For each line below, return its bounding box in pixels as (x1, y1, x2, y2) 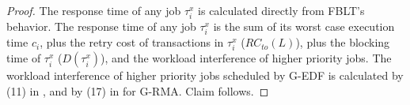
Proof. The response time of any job (6, 2, 181, 18)
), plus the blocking (295, 34, 390, 51)
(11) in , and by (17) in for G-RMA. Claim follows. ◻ (6, 83, 269, 99)
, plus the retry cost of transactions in (40, 34, 224, 51)
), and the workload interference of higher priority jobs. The (101, 50, 392, 66)
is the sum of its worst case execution (213, 18, 395, 35)
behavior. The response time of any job (6, 18, 196, 35)
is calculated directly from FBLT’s (198, 2, 365, 18)
